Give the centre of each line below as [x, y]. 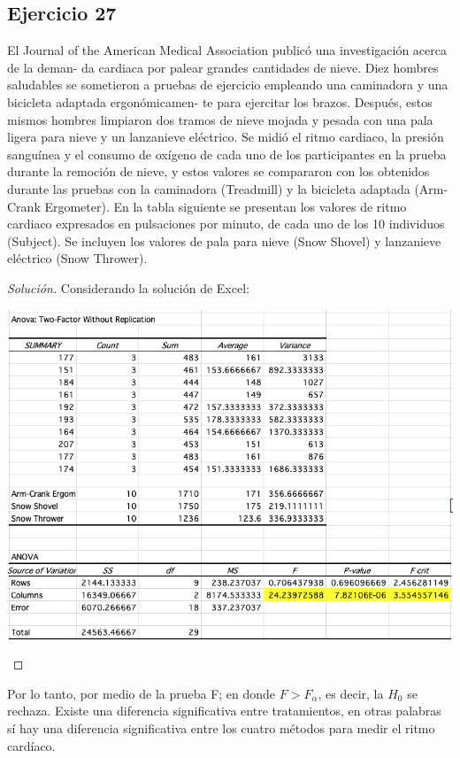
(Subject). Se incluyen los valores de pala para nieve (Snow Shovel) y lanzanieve [224, 240]
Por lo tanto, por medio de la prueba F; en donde [142, 693]
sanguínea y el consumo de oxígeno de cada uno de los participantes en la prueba [227, 154]
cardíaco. [31, 745]
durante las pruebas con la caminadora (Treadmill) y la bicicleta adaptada [209, 188]
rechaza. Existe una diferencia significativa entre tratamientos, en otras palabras [224, 711]
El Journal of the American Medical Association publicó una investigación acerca [227, 50]
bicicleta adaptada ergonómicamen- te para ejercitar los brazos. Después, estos [220, 101]
